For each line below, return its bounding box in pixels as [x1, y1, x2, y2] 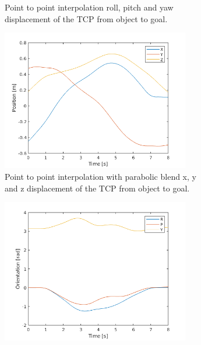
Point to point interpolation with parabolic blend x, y [5, 170, 196, 182]
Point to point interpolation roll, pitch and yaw [5, 1, 174, 13]
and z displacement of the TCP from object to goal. [5, 182, 190, 194]
